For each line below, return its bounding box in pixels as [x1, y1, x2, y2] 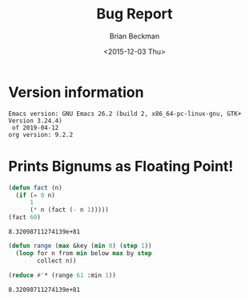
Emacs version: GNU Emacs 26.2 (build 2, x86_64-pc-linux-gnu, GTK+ [8, 110, 242, 118]
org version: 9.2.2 [8, 130, 74, 138]
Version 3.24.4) [8, 117, 62, 125]
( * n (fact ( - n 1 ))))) [29, 206, 110, 214]
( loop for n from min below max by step [15, 249, 152, 257]
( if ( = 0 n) [15, 191, 56, 199]
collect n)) [37, 257, 78, 265]
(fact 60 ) [8, 214, 42, 222]
